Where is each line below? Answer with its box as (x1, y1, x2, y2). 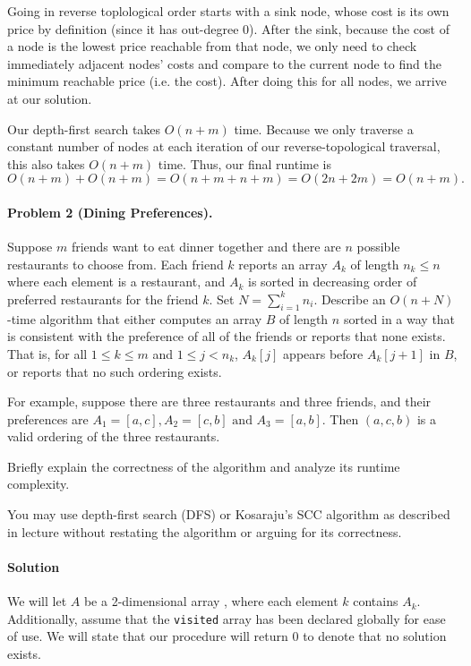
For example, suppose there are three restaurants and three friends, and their (7, 392, 432, 411)
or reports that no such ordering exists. (7, 362, 222, 380)
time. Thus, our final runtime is (158, 154, 331, 173)
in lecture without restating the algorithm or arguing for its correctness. (7, 522, 402, 541)
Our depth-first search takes (7, 119, 161, 138)
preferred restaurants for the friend (7, 289, 199, 308)
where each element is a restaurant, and (7, 272, 226, 291)
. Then (321, 409, 359, 428)
